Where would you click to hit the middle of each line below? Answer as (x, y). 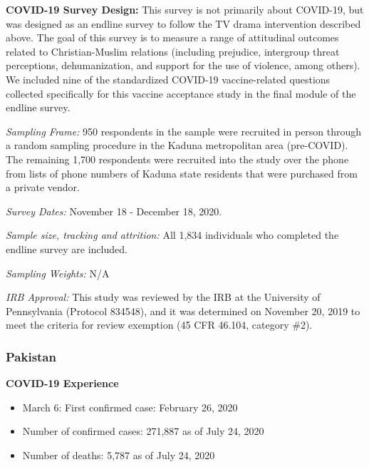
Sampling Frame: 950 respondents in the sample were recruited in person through (184, 131)
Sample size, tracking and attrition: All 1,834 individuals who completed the (172, 235)
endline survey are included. (67, 248)
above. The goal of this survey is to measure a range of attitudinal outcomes (172, 37)
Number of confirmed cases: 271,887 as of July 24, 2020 (143, 431)
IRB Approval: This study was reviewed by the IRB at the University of (163, 297)
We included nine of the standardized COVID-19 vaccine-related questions (168, 79)
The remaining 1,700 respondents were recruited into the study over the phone (177, 159)
